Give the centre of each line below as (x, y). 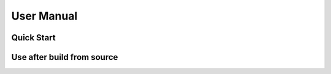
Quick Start (33, 38)
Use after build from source (65, 57)
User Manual (44, 16)
